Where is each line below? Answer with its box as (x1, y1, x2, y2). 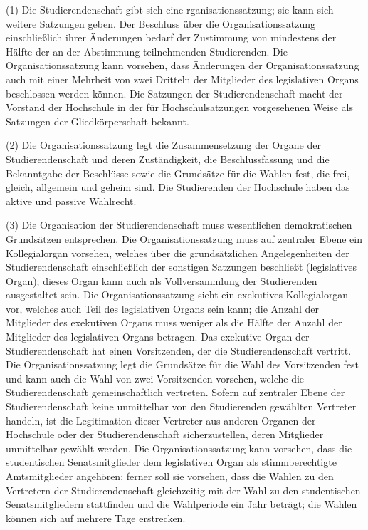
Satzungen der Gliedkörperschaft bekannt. (6, 113, 189, 128)
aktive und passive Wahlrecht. (6, 193, 137, 208)
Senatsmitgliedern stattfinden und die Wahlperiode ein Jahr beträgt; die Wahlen (6, 497, 357, 511)
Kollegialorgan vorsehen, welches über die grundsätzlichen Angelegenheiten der (6, 245, 349, 260)
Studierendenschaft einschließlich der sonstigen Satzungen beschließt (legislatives (6, 259, 357, 274)
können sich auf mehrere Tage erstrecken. (6, 510, 186, 525)
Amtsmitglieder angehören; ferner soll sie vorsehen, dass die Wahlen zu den (6, 469, 334, 483)
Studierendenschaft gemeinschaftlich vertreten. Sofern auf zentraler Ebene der (6, 385, 345, 400)
